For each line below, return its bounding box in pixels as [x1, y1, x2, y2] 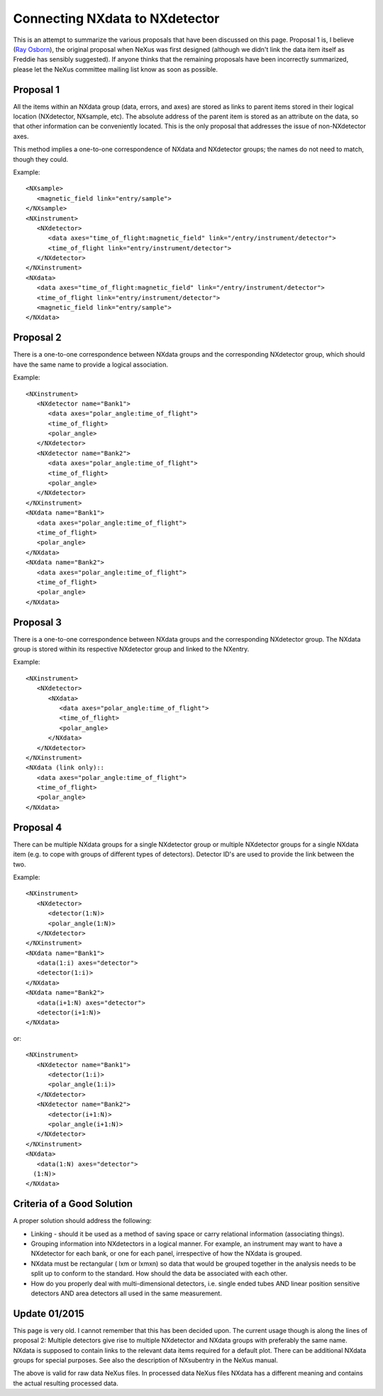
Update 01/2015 [13, 1307, 84, 1319]
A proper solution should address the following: [13, 1217, 152, 1225]
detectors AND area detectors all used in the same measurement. [30, 1289, 223, 1297]
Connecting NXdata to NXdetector [13, 11, 220, 26]
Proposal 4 [13, 821, 62, 833]
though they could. [13, 155, 69, 163]
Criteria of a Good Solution [13, 1198, 133, 1210]
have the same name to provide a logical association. [13, 360, 168, 369]
